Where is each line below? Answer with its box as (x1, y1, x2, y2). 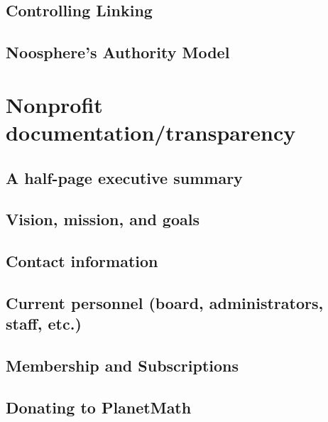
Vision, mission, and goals (6, 208, 199, 230)
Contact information (6, 250, 158, 272)
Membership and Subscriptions (6, 355, 239, 377)
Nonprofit (6, 90, 103, 119)
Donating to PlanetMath (6, 396, 192, 418)
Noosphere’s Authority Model (6, 41, 230, 63)
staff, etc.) (6, 313, 82, 335)
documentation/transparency (6, 117, 296, 146)
